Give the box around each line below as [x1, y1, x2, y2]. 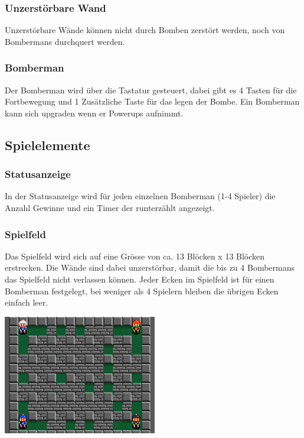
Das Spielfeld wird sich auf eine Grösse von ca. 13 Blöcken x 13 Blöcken [5, 249, 265, 262]
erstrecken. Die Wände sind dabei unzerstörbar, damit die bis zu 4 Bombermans [5, 261, 295, 274]
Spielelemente [5, 135, 90, 154]
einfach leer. [5, 296, 48, 309]
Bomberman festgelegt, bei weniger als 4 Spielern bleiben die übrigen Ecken [5, 284, 279, 297]
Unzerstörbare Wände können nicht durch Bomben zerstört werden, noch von [5, 24, 285, 36]
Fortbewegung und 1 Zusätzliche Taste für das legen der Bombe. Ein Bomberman [5, 95, 300, 108]
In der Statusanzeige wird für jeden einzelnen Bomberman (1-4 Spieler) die [5, 190, 276, 202]
